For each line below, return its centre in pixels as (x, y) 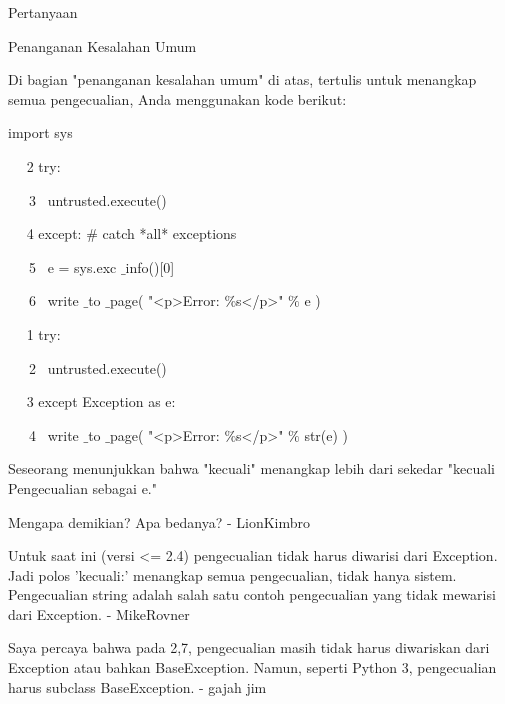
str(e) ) (326, 434)
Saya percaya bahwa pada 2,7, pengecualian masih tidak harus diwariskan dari (249, 647)
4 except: (54, 233)
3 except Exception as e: (101, 401)
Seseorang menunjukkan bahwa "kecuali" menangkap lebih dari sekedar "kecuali (251, 468)
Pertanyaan (43, 12)
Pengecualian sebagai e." (83, 487)
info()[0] (150, 266)
